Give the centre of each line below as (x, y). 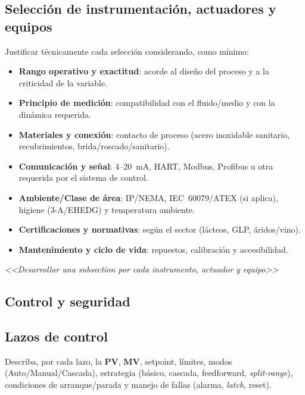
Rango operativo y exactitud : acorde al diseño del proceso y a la (144, 71)
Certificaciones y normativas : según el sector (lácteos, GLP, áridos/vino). (160, 229)
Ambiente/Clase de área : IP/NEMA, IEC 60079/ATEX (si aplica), (148, 197)
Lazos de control (56, 336)
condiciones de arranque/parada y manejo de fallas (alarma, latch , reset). (138, 385)
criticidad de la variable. (63, 82)
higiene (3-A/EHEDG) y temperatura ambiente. (107, 209)
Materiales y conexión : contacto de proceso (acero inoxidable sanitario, (154, 134)
